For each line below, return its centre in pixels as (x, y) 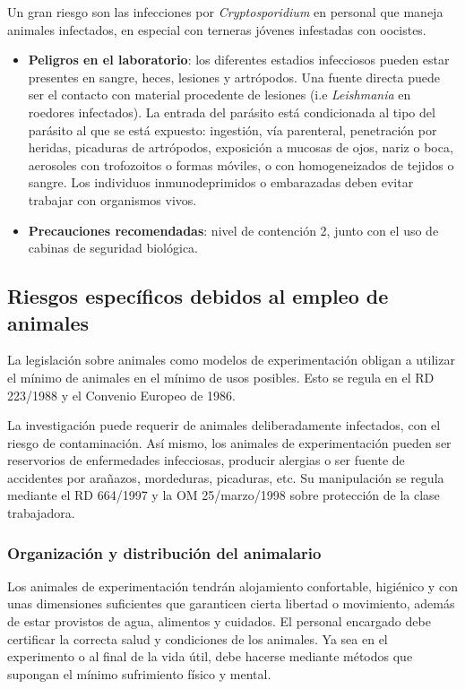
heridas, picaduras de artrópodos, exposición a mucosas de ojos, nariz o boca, (241, 147)
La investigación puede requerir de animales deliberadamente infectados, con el (224, 425)
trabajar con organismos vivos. (112, 199)
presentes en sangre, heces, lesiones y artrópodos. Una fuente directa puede (234, 77)
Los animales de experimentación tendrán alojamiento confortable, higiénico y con (232, 586)
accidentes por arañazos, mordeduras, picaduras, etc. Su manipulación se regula (226, 477)
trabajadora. (41, 513)
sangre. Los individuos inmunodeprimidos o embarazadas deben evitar (221, 182)
